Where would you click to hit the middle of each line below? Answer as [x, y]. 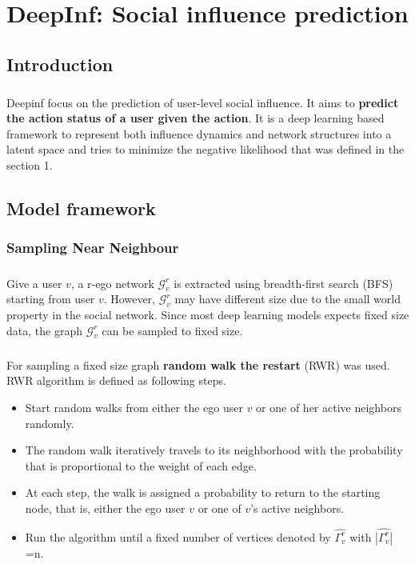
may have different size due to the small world [287, 299]
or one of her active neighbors [329, 408]
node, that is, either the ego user [105, 508]
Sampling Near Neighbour [93, 248]
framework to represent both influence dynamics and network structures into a [199, 133]
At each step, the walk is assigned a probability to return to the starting [203, 492]
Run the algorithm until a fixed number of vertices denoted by [178, 536]
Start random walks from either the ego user [134, 408]
